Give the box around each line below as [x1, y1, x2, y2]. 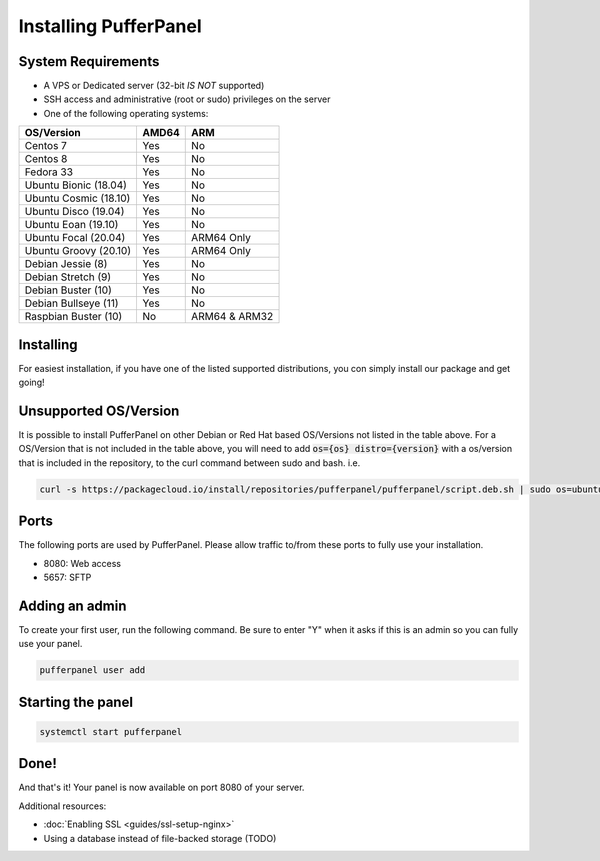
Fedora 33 [24, 165, 74, 179]
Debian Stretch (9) [24, 270, 112, 284]
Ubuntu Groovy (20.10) [24, 244, 132, 258]
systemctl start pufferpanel [39, 726, 183, 737]
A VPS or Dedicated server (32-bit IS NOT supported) [43, 80, 265, 92]
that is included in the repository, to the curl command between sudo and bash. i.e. [18, 456, 361, 469]
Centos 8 [24, 152, 68, 166]
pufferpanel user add [39, 665, 146, 676]
